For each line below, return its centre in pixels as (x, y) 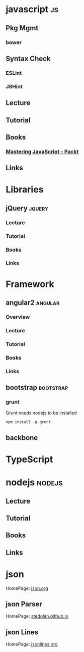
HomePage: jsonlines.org (32, 644)
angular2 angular (33, 303)
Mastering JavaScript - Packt (42, 152)
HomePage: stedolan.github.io (37, 616)
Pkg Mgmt (22, 28)
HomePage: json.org (27, 588)
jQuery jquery (27, 208)
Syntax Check (28, 58)
